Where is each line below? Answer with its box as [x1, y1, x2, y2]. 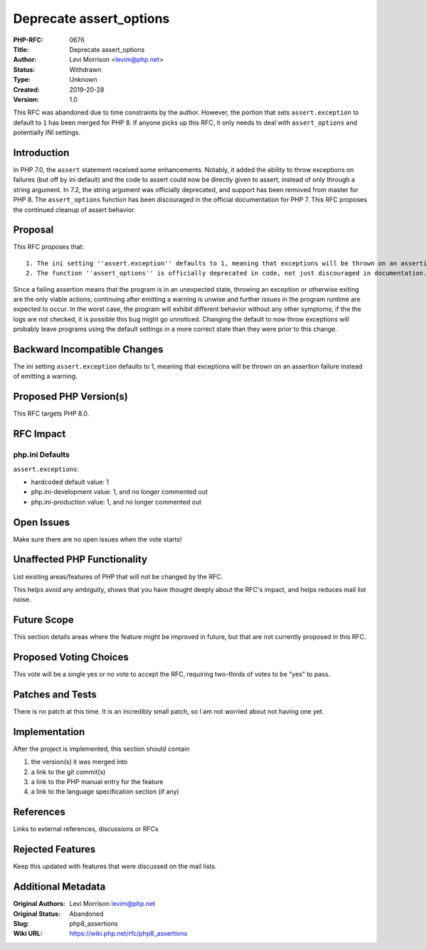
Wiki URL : [13, 929, 43, 938]
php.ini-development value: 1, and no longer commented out [31, 487, 208, 496]
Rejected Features [13, 843, 96, 855]
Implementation [13, 726, 85, 738]
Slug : [13, 919, 30, 928]
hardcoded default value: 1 [31, 477, 110, 486]
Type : [13, 75, 31, 84]
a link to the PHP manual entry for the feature [31, 778, 164, 786]
